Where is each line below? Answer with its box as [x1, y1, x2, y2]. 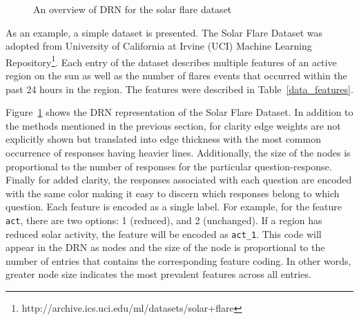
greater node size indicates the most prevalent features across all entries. [6, 267, 311, 281]
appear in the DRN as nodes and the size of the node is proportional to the [6, 240, 325, 254]
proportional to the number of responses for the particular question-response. [6, 159, 332, 173]
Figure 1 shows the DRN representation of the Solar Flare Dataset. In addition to [6, 105, 353, 119]
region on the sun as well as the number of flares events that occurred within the [6, 68, 347, 83]
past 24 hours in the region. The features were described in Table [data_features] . [6, 81, 353, 96]
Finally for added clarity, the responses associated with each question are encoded [6, 172, 352, 187]
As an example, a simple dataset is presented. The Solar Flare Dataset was [6, 25, 323, 39]
